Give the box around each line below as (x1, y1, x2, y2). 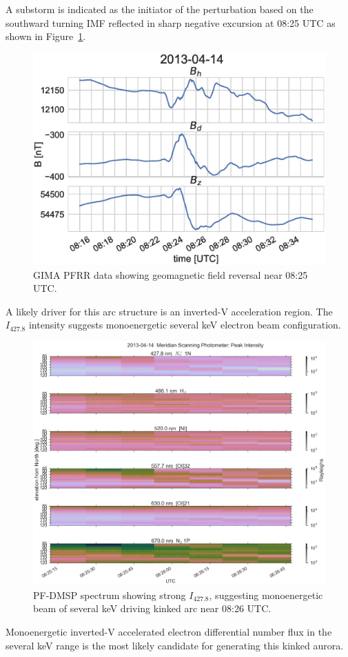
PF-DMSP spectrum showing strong (33, 587, 186, 602)
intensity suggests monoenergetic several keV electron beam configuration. (28, 317, 341, 332)
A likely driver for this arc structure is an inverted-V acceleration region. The (6, 304, 333, 318)
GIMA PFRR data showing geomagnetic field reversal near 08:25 (33, 267, 308, 282)
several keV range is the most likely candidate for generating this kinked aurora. (6, 638, 344, 652)
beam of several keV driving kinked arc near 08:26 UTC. (33, 601, 272, 616)
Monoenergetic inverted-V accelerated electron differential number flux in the (6, 624, 332, 638)
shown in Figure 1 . (6, 29, 86, 43)
